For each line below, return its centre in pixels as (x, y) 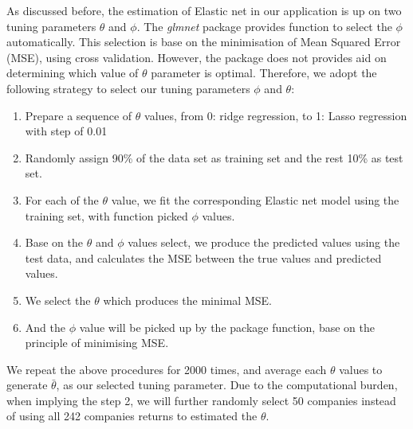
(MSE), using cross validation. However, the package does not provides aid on (197, 57)
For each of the (62, 199)
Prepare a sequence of (79, 115)
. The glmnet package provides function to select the (264, 26)
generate (27, 385)
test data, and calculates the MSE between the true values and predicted (203, 257)
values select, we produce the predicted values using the (264, 242)
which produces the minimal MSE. (187, 300)
